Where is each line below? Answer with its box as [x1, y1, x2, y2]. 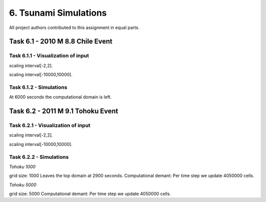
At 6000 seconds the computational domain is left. [9, 94, 112, 100]
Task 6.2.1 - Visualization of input [9, 122, 91, 129]
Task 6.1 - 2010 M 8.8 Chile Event [9, 37, 113, 46]
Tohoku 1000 [9, 164, 36, 170]
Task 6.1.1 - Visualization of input [9, 52, 89, 59]
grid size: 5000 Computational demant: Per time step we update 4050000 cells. [9, 191, 171, 197]
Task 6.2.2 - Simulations [9, 153, 69, 160]
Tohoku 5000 [9, 182, 36, 188]
